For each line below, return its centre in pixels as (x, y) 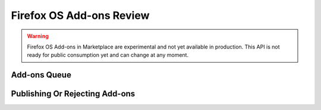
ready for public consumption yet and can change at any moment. (108, 55)
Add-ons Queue (41, 75)
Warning (38, 36)
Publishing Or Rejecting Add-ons (73, 94)
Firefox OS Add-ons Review (80, 15)
